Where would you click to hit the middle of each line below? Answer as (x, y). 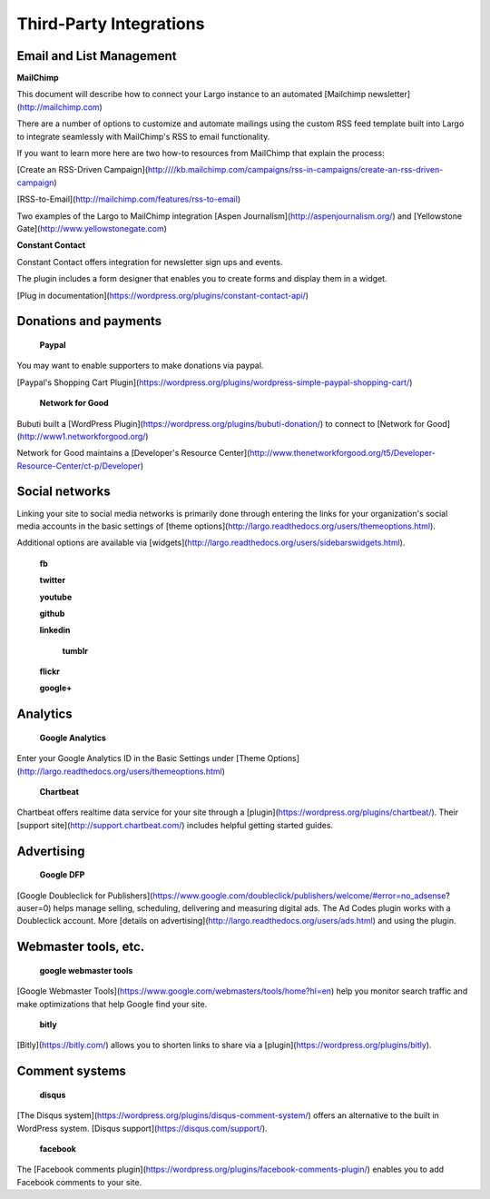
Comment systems (72, 1071)
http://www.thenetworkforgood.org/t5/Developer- (343, 453)
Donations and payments (89, 321)
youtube (56, 597)
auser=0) (34, 908)
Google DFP (62, 875)
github (52, 613)
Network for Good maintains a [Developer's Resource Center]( (133, 453)
